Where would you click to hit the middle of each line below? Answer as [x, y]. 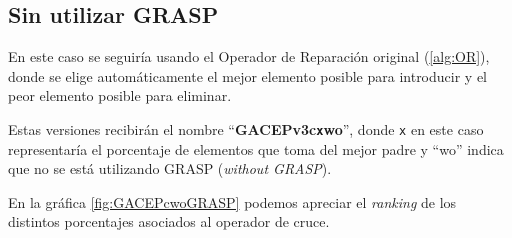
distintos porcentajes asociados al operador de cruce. [169, 221]
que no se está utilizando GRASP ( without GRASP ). [170, 168]
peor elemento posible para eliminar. [120, 95]
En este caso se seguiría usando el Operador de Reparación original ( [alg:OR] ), [249, 56]
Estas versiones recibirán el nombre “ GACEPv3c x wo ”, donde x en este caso [246, 128]
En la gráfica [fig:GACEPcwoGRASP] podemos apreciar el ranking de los [232, 201]
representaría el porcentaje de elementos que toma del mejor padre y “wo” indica [256, 148]
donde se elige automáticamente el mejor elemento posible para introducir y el [247, 75]
